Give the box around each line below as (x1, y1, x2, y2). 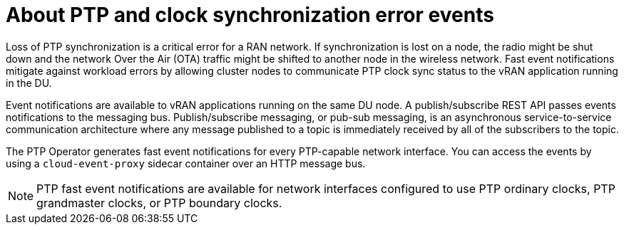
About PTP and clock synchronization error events (6, 3, 494, 27)
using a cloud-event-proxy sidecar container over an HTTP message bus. (6, 157, 366, 169)
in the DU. (6, 76, 52, 89)
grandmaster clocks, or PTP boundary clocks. (36, 195, 282, 210)
